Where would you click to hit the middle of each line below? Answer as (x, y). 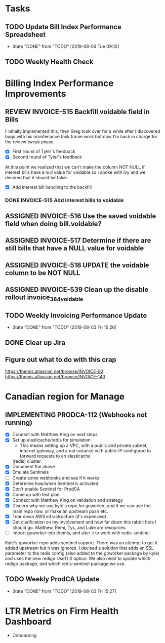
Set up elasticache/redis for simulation (51, 440)
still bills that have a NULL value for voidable (75, 248)
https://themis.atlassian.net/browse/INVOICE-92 (54, 371)
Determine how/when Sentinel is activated (55, 483)
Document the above (34, 467)
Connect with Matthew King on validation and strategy (68, 500)
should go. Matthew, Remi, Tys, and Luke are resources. (69, 528)
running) (19, 422)
